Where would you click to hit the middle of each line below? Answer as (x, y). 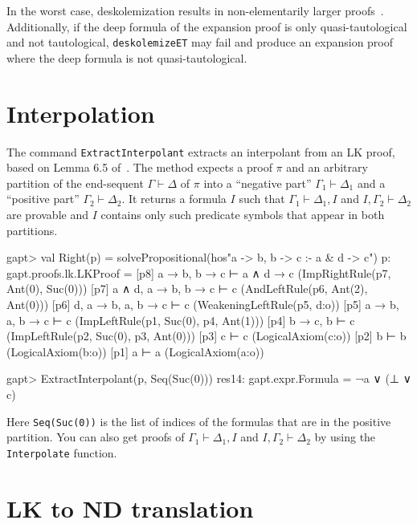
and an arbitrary (327, 167)
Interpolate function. (62, 452)
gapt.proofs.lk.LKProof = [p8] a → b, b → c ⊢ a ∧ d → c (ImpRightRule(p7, (199, 272)
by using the (345, 437)
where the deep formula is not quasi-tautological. (127, 57)
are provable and (47, 214)
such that (262, 199)
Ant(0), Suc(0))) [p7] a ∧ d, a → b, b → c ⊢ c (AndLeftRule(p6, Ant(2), (187, 288)
